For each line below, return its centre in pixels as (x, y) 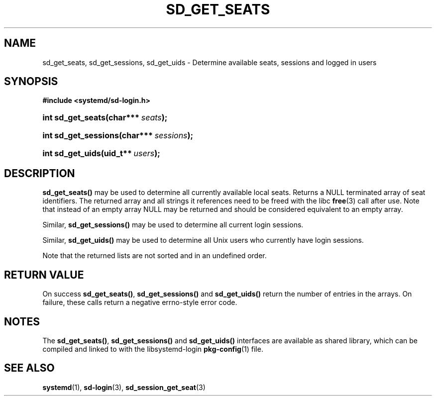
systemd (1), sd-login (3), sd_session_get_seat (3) (124, 387)
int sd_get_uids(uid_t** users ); (101, 153)
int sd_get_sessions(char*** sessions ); (118, 136)
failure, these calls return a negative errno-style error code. (140, 302)
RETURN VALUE (44, 275)
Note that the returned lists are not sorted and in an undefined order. (155, 256)
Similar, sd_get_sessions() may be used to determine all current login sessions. (173, 225)
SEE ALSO (29, 368)
